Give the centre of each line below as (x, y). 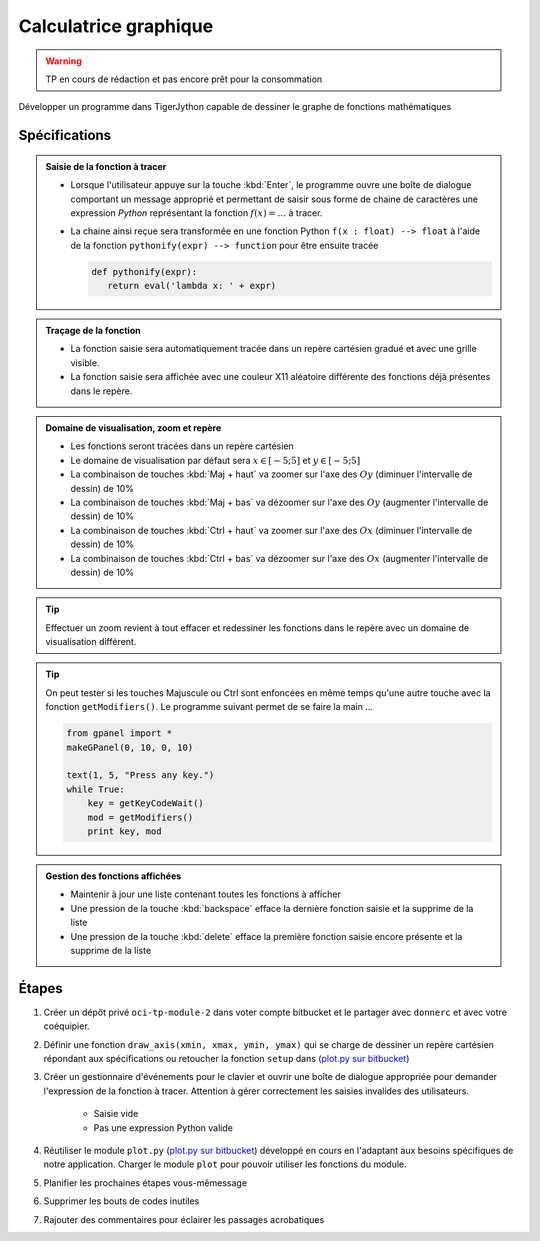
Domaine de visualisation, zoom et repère (133, 428)
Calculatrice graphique (116, 26)
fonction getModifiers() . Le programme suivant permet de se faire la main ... (209, 707)
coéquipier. (66, 1026)
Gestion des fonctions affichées (113, 876)
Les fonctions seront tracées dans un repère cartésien (182, 446)
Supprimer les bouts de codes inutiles (121, 1201)
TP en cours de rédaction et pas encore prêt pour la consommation (184, 79)
